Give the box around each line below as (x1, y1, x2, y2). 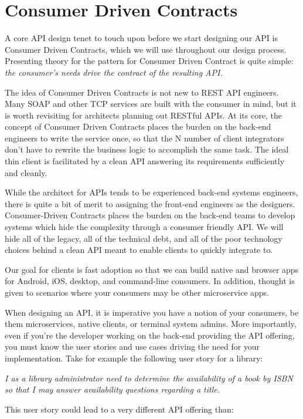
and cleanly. (5, 166, 47, 178)
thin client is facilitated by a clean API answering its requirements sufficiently (5, 155, 285, 167)
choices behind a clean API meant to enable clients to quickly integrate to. (5, 244, 273, 256)
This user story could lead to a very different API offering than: (5, 403, 234, 415)
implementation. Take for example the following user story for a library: (5, 352, 263, 364)
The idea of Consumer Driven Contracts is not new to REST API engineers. (5, 86, 279, 98)
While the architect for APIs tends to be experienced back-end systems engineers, (5, 186, 298, 198)
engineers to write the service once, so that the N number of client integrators (5, 131, 284, 144)
